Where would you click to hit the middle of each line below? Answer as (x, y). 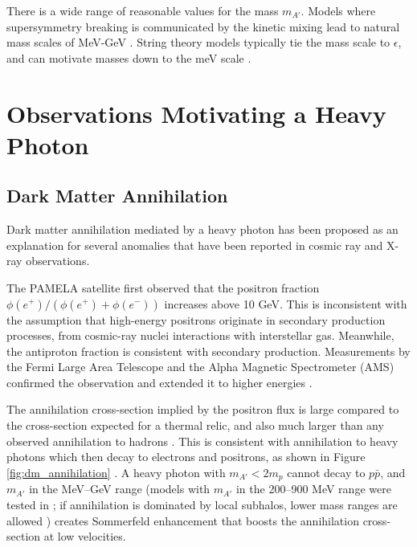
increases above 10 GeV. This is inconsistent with (286, 303)
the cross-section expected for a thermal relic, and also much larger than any (195, 425)
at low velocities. (85, 536)
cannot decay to (326, 472)
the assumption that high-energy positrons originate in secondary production (196, 319)
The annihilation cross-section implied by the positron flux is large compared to (203, 409)
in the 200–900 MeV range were (313, 489)
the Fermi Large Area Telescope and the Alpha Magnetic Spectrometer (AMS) (200, 367)
